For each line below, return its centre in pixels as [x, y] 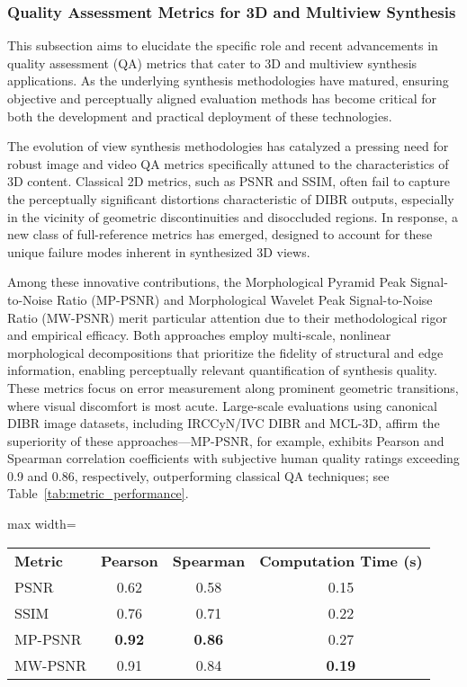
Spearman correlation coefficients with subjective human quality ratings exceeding [233, 458]
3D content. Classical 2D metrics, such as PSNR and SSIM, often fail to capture [229, 181]
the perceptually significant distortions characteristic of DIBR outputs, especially [231, 198]
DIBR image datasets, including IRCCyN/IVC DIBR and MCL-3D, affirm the [224, 423]
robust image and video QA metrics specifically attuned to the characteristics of [228, 163]
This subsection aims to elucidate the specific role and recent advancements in [223, 45]
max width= [42, 524]
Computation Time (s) [341, 560]
